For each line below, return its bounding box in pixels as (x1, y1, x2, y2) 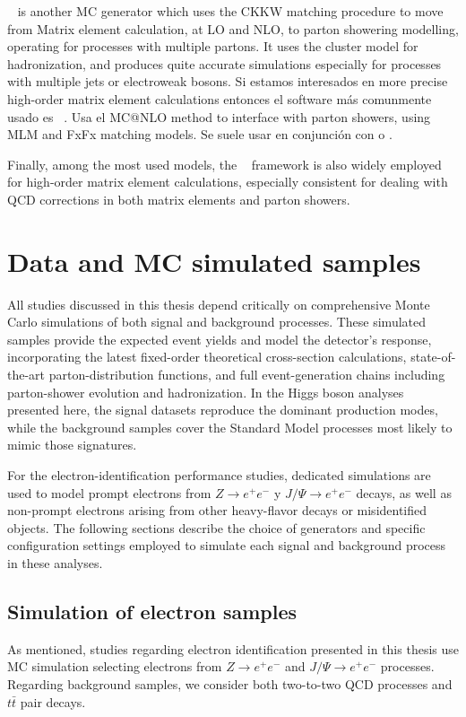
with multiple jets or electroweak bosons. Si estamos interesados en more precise (7, 72, 448, 91)
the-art (7, 365, 46, 384)
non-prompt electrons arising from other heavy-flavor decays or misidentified (7, 501, 427, 520)
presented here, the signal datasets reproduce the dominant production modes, (7, 400, 438, 419)
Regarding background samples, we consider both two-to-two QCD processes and (7, 674, 453, 693)
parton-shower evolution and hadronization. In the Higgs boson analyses (7, 382, 404, 401)
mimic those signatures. (7, 435, 137, 454)
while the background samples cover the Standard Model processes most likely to (7, 417, 453, 436)
